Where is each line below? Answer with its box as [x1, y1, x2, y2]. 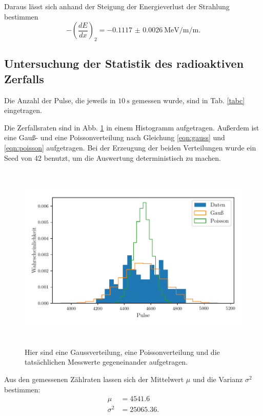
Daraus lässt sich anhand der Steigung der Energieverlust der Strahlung [4, 1, 230, 11]
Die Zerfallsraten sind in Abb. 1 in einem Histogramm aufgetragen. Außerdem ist [4, 122, 259, 133]
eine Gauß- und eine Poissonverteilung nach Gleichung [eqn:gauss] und [4, 132, 225, 143]
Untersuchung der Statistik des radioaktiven [4, 55, 244, 71]
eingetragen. [4, 105, 42, 116]
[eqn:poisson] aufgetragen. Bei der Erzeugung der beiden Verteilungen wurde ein [4, 142, 256, 153]
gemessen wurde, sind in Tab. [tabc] [132, 94, 245, 105]
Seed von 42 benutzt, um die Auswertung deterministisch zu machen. [4, 152, 221, 163]
